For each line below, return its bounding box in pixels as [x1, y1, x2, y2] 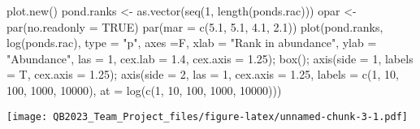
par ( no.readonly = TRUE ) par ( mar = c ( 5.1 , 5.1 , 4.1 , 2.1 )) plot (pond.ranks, [6, 18, 383, 35]
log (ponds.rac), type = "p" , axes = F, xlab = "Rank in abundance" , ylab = [6, 34, 377, 51]
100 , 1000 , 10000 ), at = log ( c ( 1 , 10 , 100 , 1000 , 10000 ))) [6, 81, 282, 98]
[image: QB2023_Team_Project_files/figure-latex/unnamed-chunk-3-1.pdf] [6, 110, 408, 123]
